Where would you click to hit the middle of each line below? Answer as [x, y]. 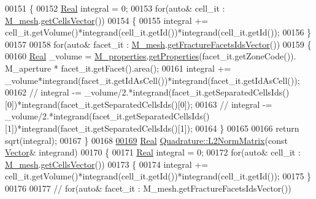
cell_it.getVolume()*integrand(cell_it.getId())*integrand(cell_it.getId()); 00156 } [158, 32]
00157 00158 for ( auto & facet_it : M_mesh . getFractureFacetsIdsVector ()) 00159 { [158, 44]
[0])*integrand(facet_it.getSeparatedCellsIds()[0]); [99, 104]
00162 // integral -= [43, 92]
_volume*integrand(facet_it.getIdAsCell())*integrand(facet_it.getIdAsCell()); [152, 80]
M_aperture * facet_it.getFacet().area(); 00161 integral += [118, 68]
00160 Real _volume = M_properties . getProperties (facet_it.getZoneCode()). [151, 56]
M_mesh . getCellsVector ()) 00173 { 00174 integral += [107, 164]
